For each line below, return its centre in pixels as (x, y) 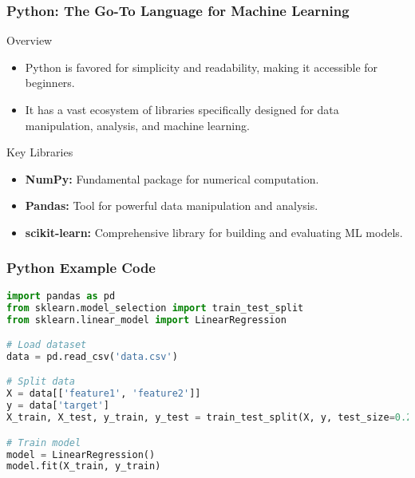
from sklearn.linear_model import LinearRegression (146, 320)
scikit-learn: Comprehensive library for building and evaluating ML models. (214, 232)
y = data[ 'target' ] (58, 406)
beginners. (50, 83)
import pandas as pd (61, 296)
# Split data (41, 382)
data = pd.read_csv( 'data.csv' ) (92, 356)
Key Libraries (40, 152)
